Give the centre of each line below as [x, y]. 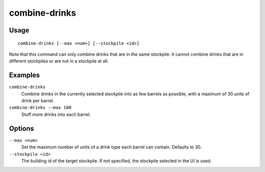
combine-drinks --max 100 [40, 108]
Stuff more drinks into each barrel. [56, 114]
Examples [25, 75]
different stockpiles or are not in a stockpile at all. [59, 61]
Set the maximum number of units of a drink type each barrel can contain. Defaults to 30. [112, 147]
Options [22, 129]
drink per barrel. [38, 101]
